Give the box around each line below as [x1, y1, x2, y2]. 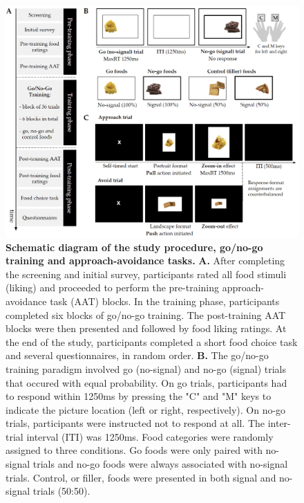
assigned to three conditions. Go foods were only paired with [6, 443, 263, 457]
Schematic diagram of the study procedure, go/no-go [6, 239, 263, 254]
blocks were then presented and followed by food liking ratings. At [6, 321, 287, 336]
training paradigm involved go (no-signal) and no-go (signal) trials [6, 361, 287, 376]
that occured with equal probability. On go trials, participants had [6, 375, 287, 390]
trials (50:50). [32, 484, 91, 498]
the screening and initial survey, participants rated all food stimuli [6, 266, 287, 281]
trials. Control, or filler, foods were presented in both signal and [6, 470, 276, 484]
